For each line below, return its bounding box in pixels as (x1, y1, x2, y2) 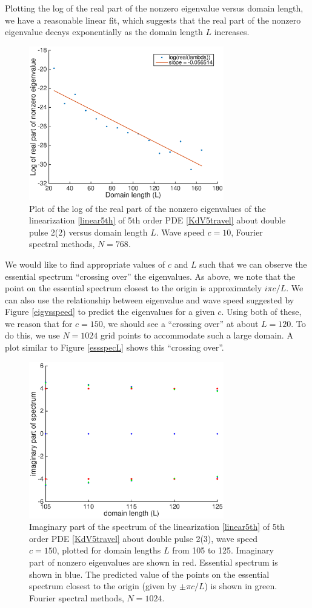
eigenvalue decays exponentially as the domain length (5, 25, 203, 38)
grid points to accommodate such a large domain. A (100, 329, 293, 342)
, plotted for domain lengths (56, 544, 161, 557)
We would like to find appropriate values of (5, 257, 165, 270)
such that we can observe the (199, 257, 307, 270)
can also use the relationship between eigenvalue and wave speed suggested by (5, 293, 294, 306)
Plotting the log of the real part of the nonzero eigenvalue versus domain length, (5, 2, 304, 14)
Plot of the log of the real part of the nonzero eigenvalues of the (29, 202, 266, 214)
